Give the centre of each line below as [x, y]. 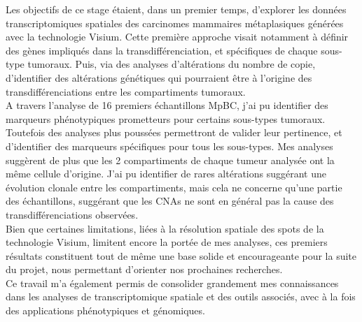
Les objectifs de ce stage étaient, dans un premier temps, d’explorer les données [176, 9]
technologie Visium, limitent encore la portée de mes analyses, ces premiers [167, 242]
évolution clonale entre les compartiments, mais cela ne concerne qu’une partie [174, 187]
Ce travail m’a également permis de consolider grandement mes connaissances [172, 283]
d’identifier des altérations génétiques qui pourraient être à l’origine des [159, 77]
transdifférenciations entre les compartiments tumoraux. [126, 91]
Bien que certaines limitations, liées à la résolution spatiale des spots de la [165, 228]
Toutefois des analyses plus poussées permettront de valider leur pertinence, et [174, 132]
